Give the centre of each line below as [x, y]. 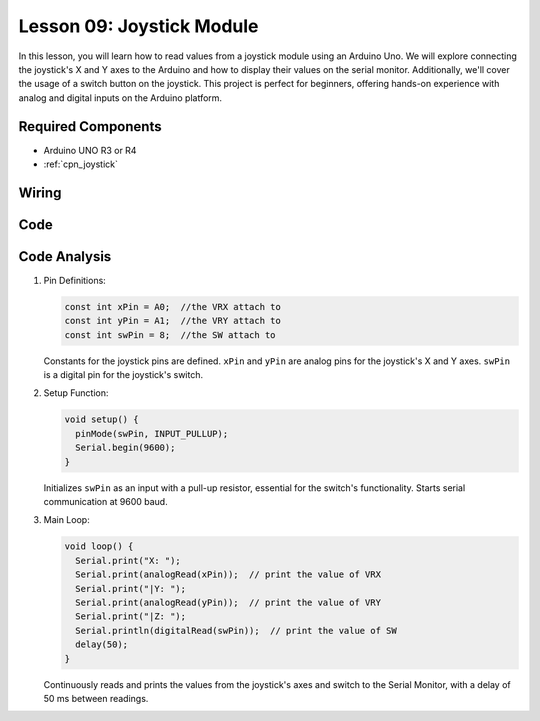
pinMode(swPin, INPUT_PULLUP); [152, 433]
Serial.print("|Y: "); [131, 588]
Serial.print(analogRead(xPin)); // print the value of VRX [228, 574]
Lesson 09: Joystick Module [138, 26]
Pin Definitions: [75, 280]
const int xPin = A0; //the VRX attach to [173, 306]
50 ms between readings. [96, 698]
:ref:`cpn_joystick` [81, 164]
